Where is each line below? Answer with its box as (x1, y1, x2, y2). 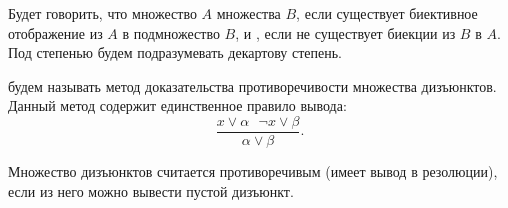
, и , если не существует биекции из (235, 22, 456, 43)
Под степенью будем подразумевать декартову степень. (8, 42, 343, 63)
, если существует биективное (296, 3, 478, 23)
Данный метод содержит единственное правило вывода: (8, 95, 347, 116)
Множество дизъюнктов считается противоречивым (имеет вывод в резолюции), (8, 161, 498, 182)
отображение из (8, 22, 103, 43)
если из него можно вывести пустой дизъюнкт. (8, 180, 294, 201)
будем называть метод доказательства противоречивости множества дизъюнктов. (8, 75, 497, 96)
